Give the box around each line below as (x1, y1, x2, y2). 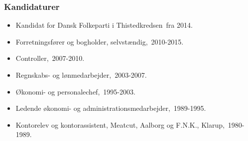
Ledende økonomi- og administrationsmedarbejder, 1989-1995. (15, 103, 206, 113)
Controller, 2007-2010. (15, 53, 85, 63)
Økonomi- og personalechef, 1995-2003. (15, 86, 135, 96)
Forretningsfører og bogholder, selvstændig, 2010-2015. (15, 36, 184, 47)
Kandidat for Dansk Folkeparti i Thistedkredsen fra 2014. (15, 20, 193, 30)
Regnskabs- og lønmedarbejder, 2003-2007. (15, 70, 147, 80)
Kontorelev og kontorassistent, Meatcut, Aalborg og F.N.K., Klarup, (15, 119, 225, 130)
